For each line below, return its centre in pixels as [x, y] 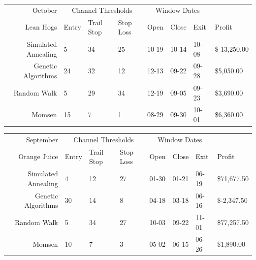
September [42, 139]
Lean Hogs [41, 27]
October [45, 10]
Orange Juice [38, 156]
